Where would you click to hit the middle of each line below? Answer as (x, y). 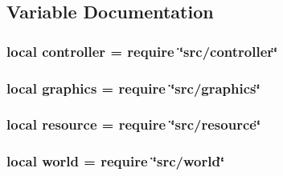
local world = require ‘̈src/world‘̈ (116, 161)
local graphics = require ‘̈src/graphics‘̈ (133, 88)
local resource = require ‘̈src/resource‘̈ (134, 124)
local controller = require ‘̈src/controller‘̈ (142, 51)
